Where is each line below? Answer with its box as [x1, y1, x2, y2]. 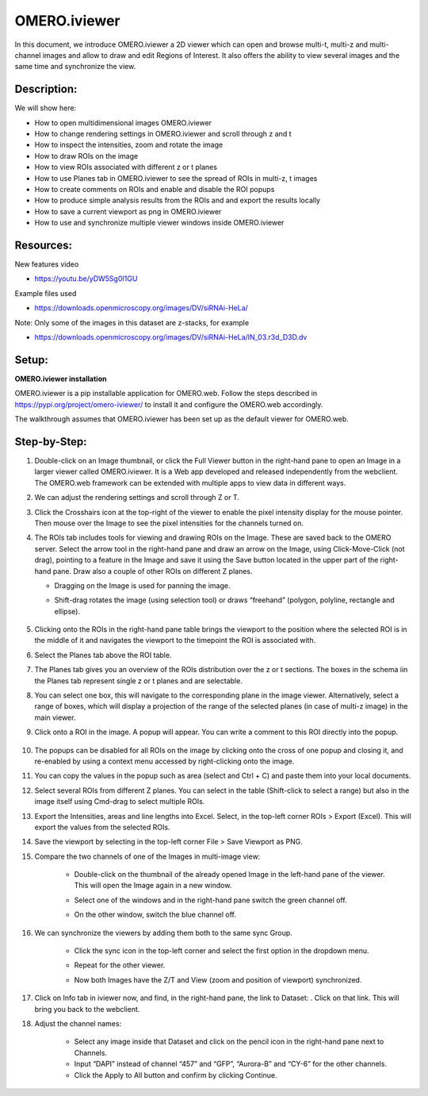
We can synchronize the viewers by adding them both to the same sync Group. [34, 928, 292, 937]
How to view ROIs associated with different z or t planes [34, 163, 218, 172]
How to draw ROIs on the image [34, 151, 139, 160]
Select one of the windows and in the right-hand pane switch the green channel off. [74, 895, 348, 905]
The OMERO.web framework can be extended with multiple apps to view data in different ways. [34, 478, 346, 487]
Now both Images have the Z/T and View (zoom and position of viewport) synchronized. [74, 975, 362, 984]
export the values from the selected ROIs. [34, 822, 170, 832]
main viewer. [34, 713, 76, 722]
